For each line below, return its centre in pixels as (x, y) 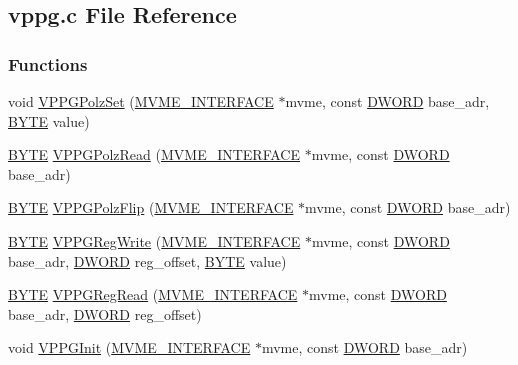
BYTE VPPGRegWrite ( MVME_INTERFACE (154, 240)
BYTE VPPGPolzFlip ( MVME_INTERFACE (151, 207)
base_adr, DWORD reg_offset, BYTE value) (147, 260)
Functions (48, 63)
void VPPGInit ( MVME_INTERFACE (129, 347)
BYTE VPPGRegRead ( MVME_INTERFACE (153, 294)
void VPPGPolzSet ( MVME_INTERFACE (141, 101)
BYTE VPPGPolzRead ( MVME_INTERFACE (154, 154)
